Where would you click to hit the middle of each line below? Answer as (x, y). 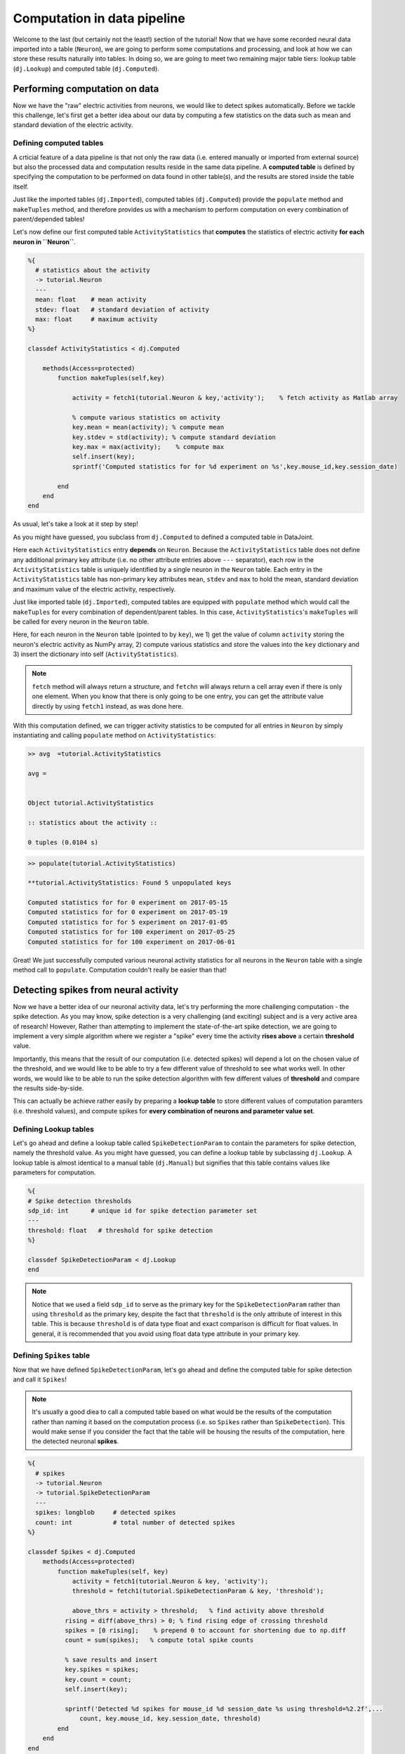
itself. (21, 187)
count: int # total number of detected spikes (135, 1522)
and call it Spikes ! (40, 1379)
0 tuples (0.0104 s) (63, 842)
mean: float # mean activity (91, 300)
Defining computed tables (58, 143)
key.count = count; (98, 1679)
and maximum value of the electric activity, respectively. (94, 589)
